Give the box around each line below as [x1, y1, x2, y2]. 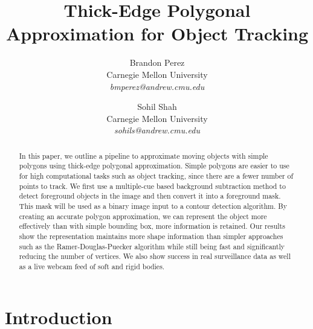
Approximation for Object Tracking [5, 21, 309, 46]
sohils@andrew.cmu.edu [114, 124, 200, 136]
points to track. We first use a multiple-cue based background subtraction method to [19, 180, 286, 191]
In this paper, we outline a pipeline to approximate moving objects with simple [19, 150, 268, 161]
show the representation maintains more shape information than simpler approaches [19, 231, 283, 241]
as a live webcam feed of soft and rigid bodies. [19, 261, 165, 271]
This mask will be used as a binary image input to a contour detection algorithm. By [19, 200, 287, 211]
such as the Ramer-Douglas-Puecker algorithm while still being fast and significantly [19, 241, 285, 251]
